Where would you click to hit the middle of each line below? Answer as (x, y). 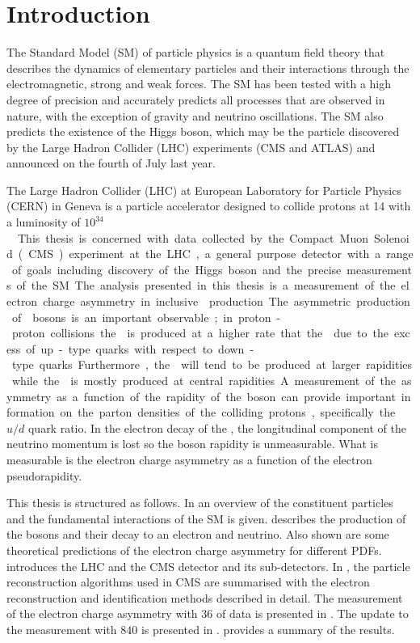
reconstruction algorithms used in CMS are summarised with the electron (188, 582)
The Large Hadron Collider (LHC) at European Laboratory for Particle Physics (204, 190)
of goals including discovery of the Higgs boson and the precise (176, 269)
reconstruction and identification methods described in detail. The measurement (205, 597)
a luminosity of (44, 222)
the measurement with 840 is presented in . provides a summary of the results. (201, 629)
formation (31, 412)
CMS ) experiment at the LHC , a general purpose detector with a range (221, 254)
